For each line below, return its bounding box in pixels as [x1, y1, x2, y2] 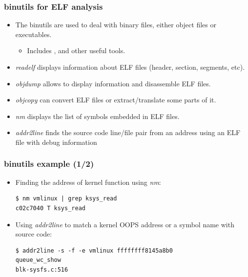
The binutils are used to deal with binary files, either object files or [15, 20, 216, 30]
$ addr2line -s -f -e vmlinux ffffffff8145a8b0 [15, 247, 173, 254]
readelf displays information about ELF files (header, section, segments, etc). [15, 62, 245, 72]
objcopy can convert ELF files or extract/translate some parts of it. [15, 95, 216, 105]
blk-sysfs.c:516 [15, 266, 68, 273]
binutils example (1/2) [4, 158, 94, 170]
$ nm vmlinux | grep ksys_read [15, 195, 117, 202]
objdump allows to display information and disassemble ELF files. [15, 78, 211, 88]
